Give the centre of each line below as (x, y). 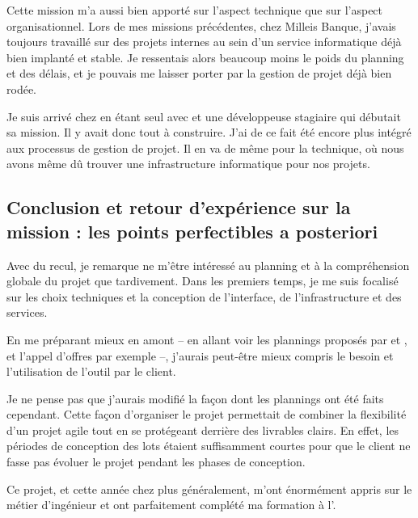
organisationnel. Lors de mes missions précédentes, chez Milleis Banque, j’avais (201, 25)
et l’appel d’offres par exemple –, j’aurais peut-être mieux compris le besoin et (200, 355)
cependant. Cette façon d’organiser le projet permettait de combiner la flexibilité (207, 414)
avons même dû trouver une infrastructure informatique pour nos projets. (188, 164)
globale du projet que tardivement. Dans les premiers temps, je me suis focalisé (203, 281)
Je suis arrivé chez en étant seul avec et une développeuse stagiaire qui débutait (204, 116)
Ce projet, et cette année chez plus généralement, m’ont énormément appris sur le (209, 489)
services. (27, 312)
